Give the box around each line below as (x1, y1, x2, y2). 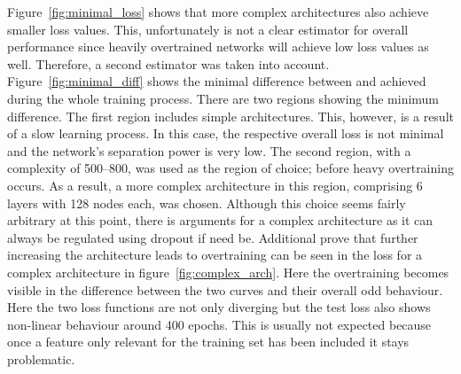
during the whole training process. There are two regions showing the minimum (7, 89, 440, 107)
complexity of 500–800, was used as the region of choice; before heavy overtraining (7, 159, 454, 177)
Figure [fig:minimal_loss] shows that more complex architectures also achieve (7, 3, 429, 20)
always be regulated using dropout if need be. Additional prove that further (7, 228, 418, 246)
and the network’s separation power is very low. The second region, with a (7, 141, 411, 160)
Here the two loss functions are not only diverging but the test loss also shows (7, 298, 431, 316)
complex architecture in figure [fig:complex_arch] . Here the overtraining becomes (7, 262, 449, 281)
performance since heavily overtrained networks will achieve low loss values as (7, 37, 429, 56)
